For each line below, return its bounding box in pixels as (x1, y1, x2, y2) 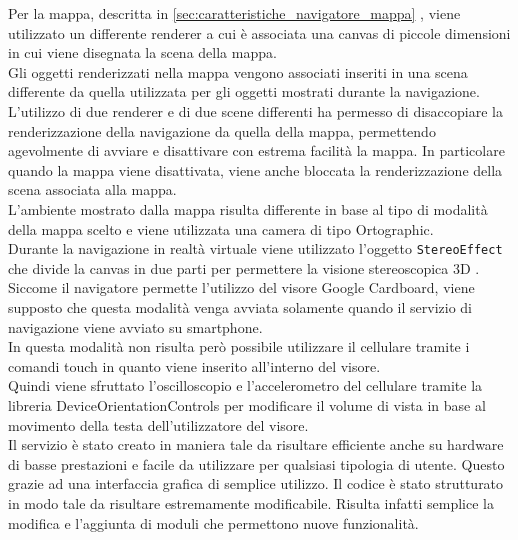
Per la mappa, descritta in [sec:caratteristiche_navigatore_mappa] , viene (8, 3, 461, 23)
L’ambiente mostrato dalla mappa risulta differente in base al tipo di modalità (8, 198, 488, 219)
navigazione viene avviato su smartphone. (8, 316, 263, 337)
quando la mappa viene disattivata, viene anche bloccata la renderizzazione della (8, 159, 503, 180)
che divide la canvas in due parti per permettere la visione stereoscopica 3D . (8, 257, 480, 278)
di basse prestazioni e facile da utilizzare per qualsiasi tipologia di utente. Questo (8, 453, 505, 474)
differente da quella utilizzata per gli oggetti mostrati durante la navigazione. (8, 81, 480, 102)
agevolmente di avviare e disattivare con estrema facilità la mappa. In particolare (8, 140, 505, 161)
